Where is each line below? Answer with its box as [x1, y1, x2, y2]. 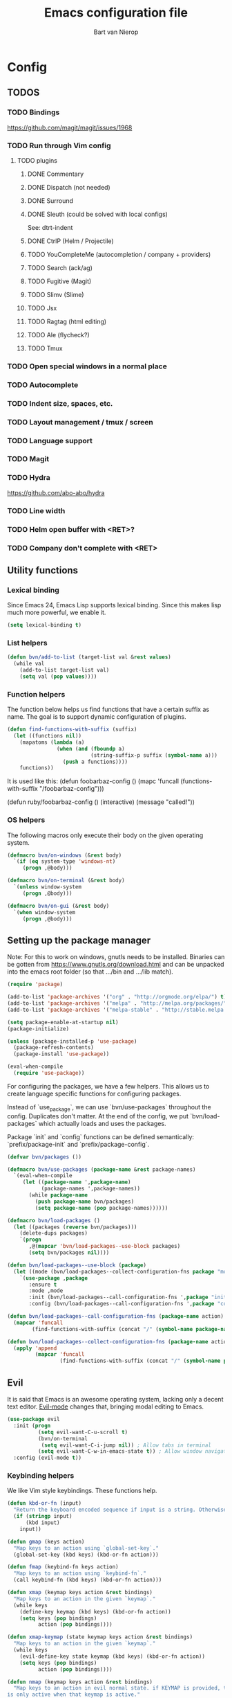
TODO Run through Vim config [7, 141, 112, 150]
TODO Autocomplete [7, 379, 79, 389]
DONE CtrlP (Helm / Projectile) [27, 237, 114, 245]
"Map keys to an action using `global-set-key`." [13, 1544, 159, 1552]
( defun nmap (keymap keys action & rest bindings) [7, 1678, 153, 1686]
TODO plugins [17, 156, 57, 164]
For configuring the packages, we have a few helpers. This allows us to [7, 1082, 210, 1090]
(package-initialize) [7, 1025, 70, 1033]
